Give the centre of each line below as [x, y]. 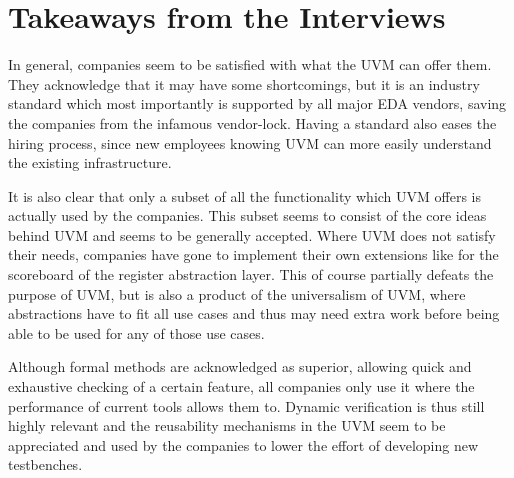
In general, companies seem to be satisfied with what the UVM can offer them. [250, 64]
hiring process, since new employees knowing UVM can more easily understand [250, 142]
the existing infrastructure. [90, 162]
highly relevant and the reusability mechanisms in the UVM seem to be [227, 425]
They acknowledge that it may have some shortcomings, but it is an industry [244, 83]
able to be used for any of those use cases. [136, 332]
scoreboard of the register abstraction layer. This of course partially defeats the [251, 274]
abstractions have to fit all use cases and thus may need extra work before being [254, 313]
